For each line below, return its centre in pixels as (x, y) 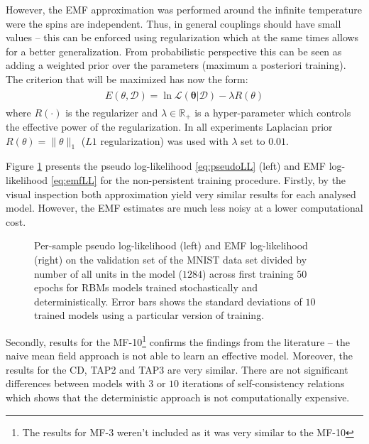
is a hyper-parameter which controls (273, 112)
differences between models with (76, 383)
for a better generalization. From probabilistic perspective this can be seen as (174, 51)
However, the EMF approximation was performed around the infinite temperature (184, 9)
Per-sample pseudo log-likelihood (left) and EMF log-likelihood (171, 245)
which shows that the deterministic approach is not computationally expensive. (178, 397)
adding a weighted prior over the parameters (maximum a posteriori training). (176, 65)
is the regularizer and (112, 112)
